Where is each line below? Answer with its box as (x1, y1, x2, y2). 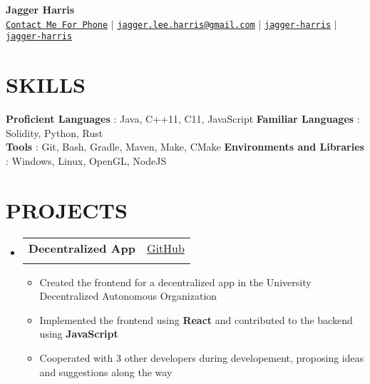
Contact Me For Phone (6, 19, 108, 30)
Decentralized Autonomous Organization (39, 288, 217, 303)
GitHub (146, 239, 185, 256)
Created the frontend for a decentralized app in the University (39, 274, 312, 289)
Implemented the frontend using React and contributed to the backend (39, 312, 353, 327)
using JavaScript (39, 326, 118, 341)
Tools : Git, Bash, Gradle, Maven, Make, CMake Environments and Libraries (6, 139, 364, 154)
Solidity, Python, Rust (6, 125, 103, 140)
